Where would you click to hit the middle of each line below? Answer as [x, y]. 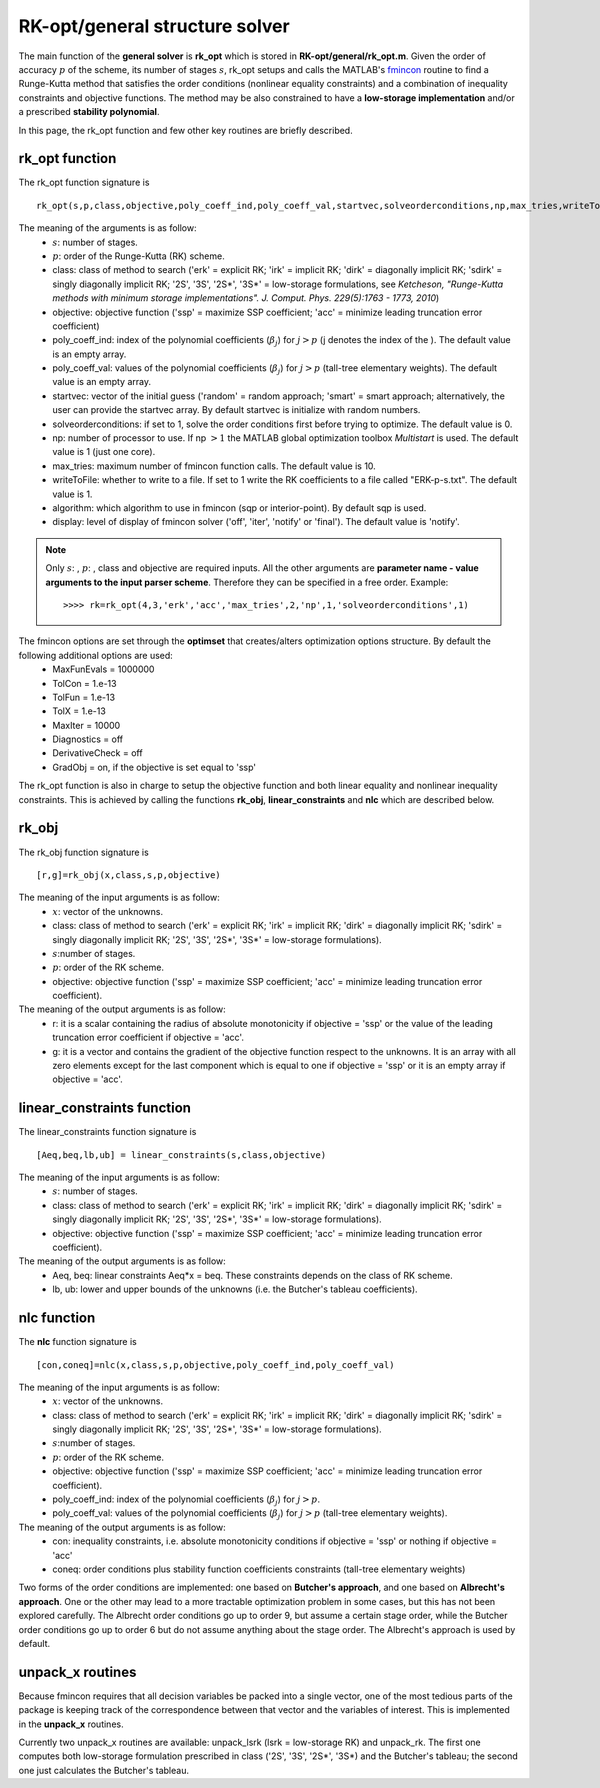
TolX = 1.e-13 [79, 711]
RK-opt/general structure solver [154, 26]
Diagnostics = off [88, 739]
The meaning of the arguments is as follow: [107, 228]
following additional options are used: [96, 655]
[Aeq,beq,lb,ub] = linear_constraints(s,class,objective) [181, 1154]
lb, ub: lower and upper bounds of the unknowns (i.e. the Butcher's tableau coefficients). [235, 1289]
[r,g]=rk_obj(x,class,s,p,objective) [129, 874]
